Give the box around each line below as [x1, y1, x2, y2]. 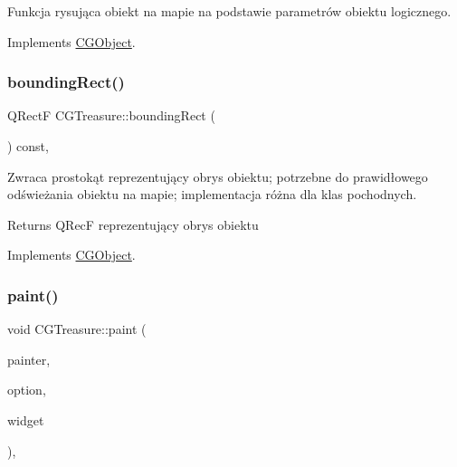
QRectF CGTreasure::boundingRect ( [7, 106, 215, 125]
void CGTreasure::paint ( [7, 319, 147, 338]
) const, [7, 137, 49, 155]
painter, [7, 349, 51, 368]
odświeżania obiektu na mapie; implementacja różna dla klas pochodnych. [7, 185, 417, 204]
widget [7, 410, 44, 429]
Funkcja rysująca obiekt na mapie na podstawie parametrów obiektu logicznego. [7, 2, 452, 20]
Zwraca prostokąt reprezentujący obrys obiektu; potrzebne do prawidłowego [7, 167, 428, 186]
